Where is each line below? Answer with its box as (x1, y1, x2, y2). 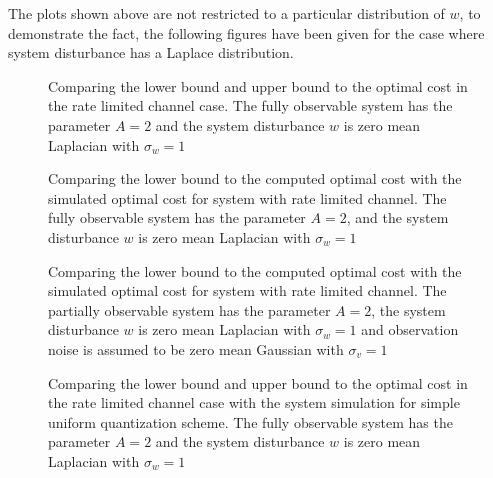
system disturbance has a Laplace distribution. (8, 42, 294, 63)
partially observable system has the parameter (48, 299, 331, 320)
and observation (361, 319, 459, 340)
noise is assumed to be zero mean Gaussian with (48, 338, 344, 359)
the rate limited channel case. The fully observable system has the (48, 95, 453, 116)
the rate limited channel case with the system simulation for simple (48, 392, 460, 413)
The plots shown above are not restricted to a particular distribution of (8, 3, 445, 23)
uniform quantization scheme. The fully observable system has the (48, 411, 453, 432)
